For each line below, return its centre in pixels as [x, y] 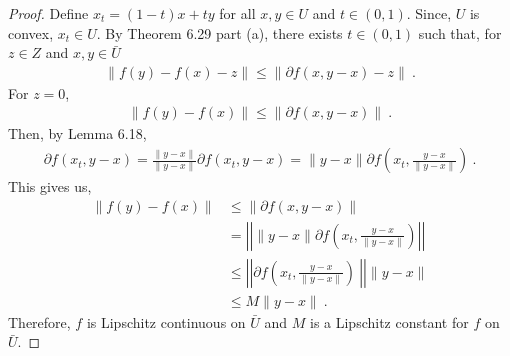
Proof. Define [48, 13]
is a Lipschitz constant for [389, 321]
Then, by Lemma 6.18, [77, 133]
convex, [31, 32]
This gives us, [50, 186]
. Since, [429, 13]
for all [237, 13]
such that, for [460, 32]
